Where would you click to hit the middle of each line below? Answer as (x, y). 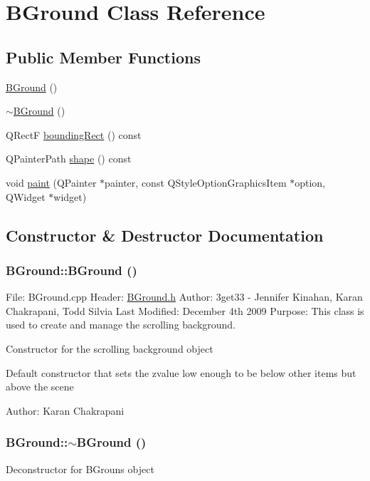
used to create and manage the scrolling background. (121, 325)
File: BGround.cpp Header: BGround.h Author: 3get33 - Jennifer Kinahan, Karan (184, 297)
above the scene (40, 387)
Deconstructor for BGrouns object (80, 469)
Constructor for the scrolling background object (110, 348)
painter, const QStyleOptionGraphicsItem (196, 182)
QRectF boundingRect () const (74, 134)
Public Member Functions (103, 57)
